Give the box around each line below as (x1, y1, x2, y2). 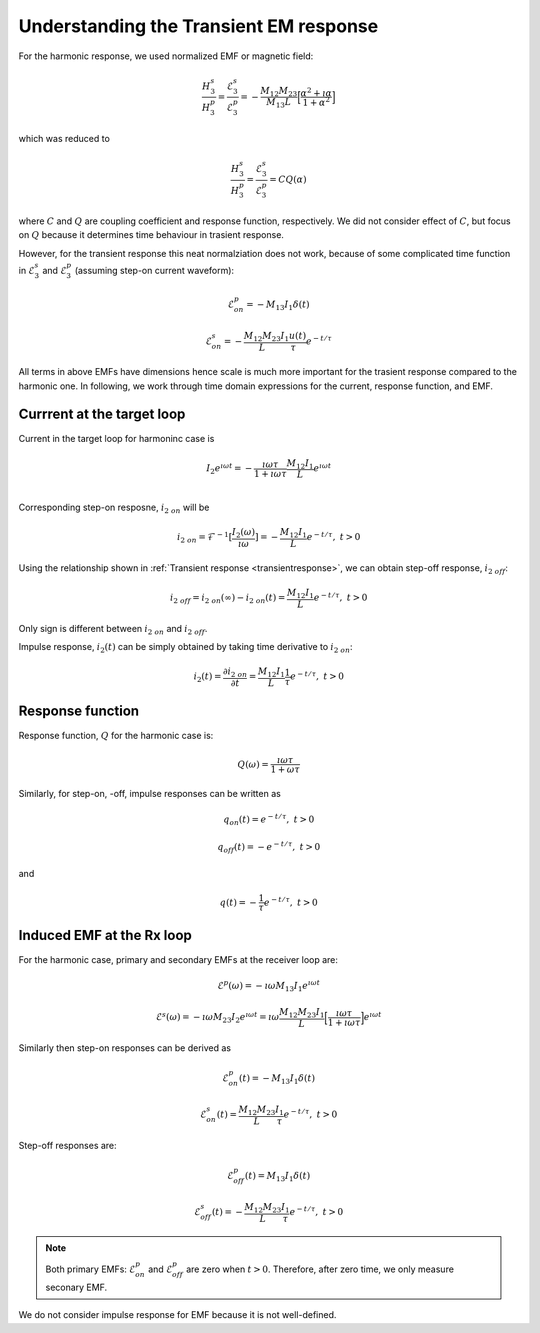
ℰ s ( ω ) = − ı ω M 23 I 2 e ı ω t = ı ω (155, 1010, 280, 1025)
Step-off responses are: (18, 1139, 117, 1151)
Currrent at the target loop (18, 406, 186, 423)
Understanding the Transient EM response (18, 15, 379, 37)
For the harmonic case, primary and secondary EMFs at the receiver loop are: (18, 953, 339, 965)
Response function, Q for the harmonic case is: (18, 729, 214, 741)
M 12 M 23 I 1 (278, 1006, 325, 1020)
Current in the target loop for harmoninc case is (18, 432, 215, 444)
